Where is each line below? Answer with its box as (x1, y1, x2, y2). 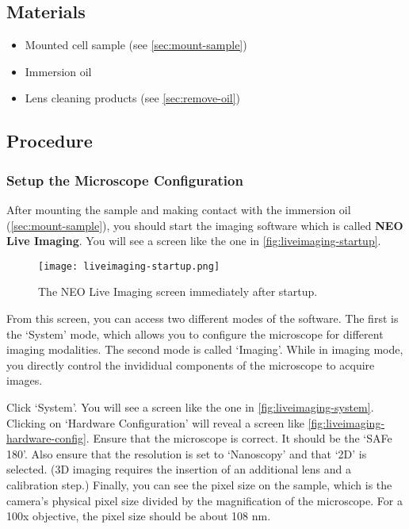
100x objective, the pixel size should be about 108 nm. (6, 508, 271, 524)
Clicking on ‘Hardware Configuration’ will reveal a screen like (6, 414, 304, 431)
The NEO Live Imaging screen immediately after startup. (38, 283, 318, 300)
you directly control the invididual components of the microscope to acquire (6, 356, 375, 373)
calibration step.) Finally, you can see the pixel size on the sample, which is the (6, 476, 392, 493)
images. (6, 372, 43, 389)
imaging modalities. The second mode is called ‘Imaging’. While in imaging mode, (6, 341, 403, 358)
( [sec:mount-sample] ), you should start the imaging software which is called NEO (6, 217, 403, 233)
